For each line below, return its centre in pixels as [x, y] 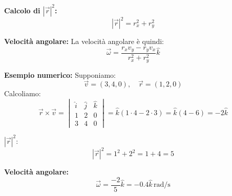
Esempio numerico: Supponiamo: [60, 74]
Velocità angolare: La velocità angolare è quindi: [84, 41]
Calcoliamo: [23, 93]
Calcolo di [22, 10]
